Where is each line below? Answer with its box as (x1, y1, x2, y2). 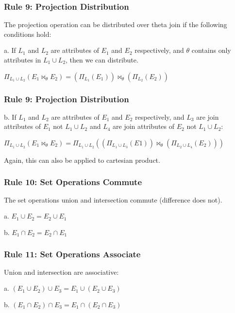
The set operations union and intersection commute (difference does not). (4, 194, 222, 204)
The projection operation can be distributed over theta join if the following (4, 19, 227, 30)
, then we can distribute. (66, 55, 138, 64)
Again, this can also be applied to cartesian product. (4, 155, 160, 165)
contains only (191, 45, 231, 55)
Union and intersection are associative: (4, 266, 119, 277)
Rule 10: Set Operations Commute (4, 175, 142, 188)
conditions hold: (4, 29, 51, 39)
